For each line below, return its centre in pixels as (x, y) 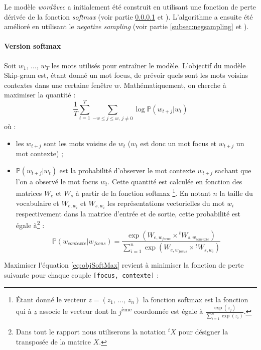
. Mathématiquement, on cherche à (173, 85)
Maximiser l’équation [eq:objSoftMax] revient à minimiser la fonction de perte (124, 265)
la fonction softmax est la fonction (195, 299)
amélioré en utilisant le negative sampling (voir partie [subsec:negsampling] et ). (126, 26)
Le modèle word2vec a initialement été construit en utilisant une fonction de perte (130, 7)
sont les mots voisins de (80, 143)
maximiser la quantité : (40, 95)
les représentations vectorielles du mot (166, 203)
